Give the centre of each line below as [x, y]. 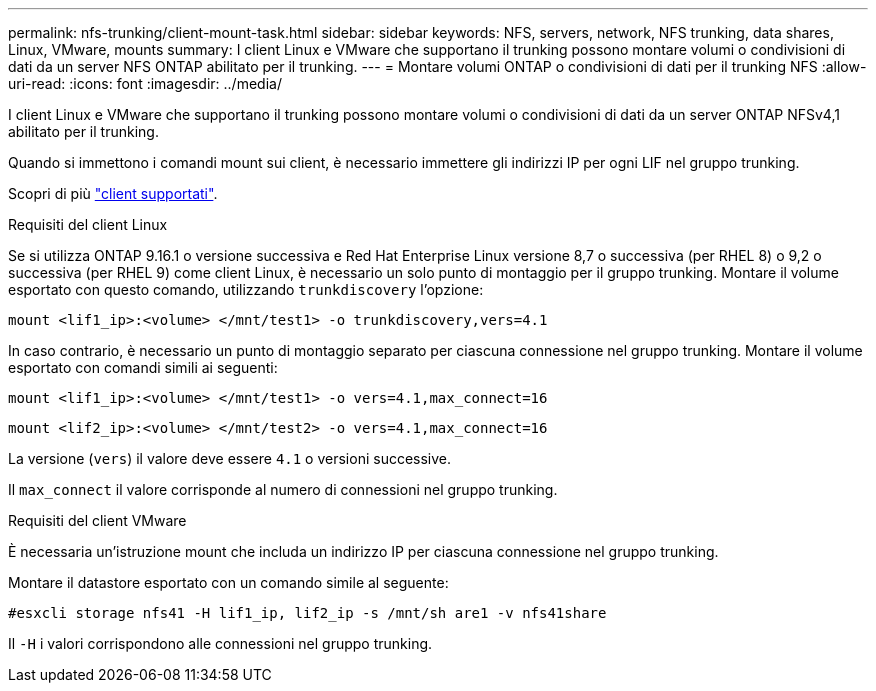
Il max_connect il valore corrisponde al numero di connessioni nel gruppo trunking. [283, 489]
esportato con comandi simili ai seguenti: [143, 367]
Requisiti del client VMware [97, 520]
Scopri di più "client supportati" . [113, 193]
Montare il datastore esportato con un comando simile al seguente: [228, 582]
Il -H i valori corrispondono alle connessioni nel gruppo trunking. [220, 643]
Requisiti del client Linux [88, 224]
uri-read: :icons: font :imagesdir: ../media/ [145, 83]
